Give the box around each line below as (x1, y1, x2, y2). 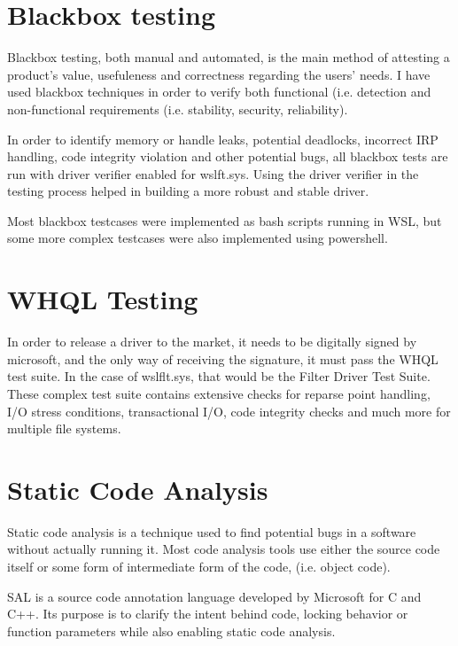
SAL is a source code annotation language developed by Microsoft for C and (7, 587, 422, 605)
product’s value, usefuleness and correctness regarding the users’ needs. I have (7, 65, 431, 83)
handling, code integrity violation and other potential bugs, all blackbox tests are (7, 147, 448, 166)
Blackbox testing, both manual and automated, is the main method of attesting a (7, 48, 450, 66)
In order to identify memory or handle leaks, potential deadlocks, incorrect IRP (7, 129, 439, 148)
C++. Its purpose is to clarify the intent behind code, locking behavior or (7, 604, 408, 623)
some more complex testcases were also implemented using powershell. (7, 229, 388, 247)
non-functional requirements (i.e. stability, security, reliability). (7, 99, 348, 118)
